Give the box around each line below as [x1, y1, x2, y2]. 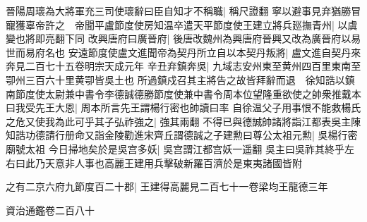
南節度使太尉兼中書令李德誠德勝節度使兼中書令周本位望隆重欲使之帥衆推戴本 [6, 86, 361, 101]
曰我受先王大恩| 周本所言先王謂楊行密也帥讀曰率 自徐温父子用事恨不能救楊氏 [6, 100, 361, 115]
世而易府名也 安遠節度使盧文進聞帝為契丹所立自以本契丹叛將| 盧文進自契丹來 [6, 44, 361, 59]
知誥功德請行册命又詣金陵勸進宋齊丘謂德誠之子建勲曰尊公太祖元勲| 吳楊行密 [6, 128, 358, 142]
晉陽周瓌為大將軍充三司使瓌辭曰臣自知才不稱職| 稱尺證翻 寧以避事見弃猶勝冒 [6, 4, 361, 18]
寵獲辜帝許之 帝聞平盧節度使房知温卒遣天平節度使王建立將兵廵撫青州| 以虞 [6, 17, 358, 32]
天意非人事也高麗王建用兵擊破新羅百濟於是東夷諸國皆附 [44, 155, 302, 170]
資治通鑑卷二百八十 [6, 202, 95, 217]
